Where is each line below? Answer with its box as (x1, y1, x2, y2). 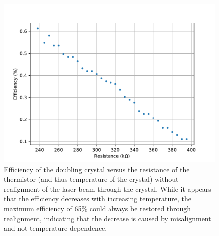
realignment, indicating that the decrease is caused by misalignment (4, 213, 211, 223)
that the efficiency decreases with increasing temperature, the (4, 193, 192, 204)
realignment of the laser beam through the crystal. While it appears (4, 183, 211, 194)
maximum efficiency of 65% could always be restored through (4, 203, 191, 213)
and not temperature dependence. (4, 223, 107, 233)
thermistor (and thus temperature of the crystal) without (4, 174, 179, 184)
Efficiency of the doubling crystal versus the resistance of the (4, 164, 190, 174)
